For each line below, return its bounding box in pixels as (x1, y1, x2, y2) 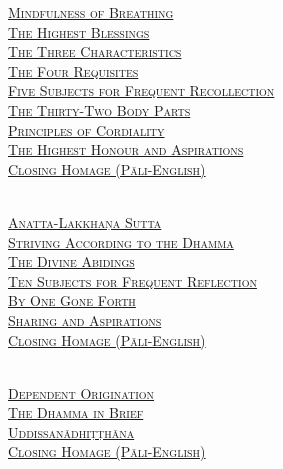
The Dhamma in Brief (8, 402, 144, 423)
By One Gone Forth (8, 290, 136, 311)
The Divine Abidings (8, 251, 135, 272)
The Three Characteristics (8, 41, 182, 62)
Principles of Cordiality (8, 119, 165, 140)
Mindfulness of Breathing (8, 2, 174, 22)
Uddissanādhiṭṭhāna (8, 421, 135, 442)
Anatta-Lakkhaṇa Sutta (8, 211, 162, 232)
